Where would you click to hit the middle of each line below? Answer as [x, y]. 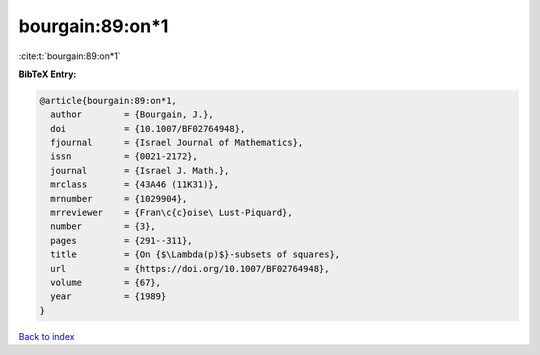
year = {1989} [108, 296]
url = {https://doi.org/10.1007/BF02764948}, [190, 268]
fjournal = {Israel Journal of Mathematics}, [177, 143]
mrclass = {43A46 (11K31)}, [135, 184]
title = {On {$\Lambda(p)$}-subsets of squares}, [195, 254]
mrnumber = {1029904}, [119, 198]
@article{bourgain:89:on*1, [108, 100]
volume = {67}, [106, 282]
